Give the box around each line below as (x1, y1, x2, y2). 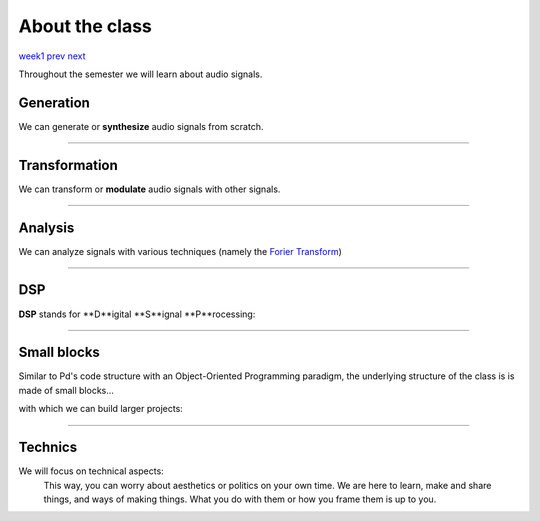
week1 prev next (18, 50, 86, 62)
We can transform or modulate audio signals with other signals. (18, 183, 281, 195)
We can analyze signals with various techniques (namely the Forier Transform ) (18, 245, 342, 257)
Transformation (18, 156, 119, 174)
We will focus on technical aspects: (18, 465, 164, 477)
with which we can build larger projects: (18, 403, 184, 415)
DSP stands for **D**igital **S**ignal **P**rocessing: (18, 308, 256, 320)
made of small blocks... (18, 384, 115, 396)
